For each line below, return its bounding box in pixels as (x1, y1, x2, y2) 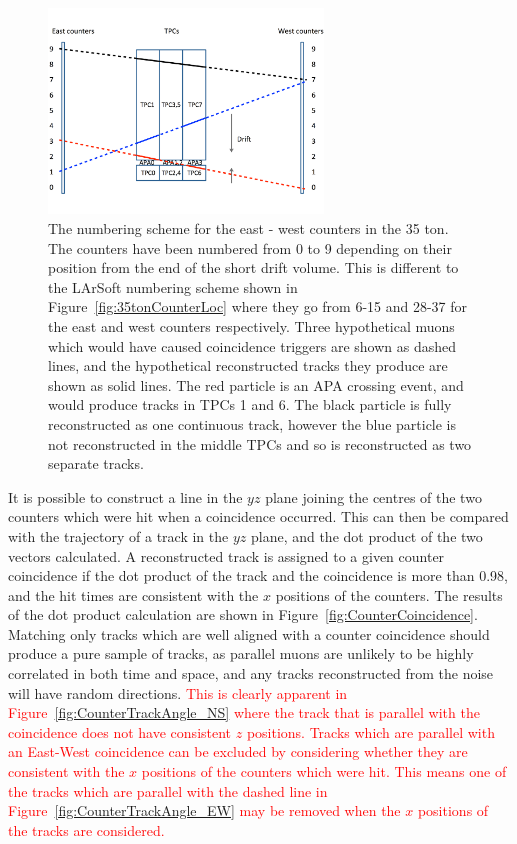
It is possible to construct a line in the (8, 486, 243, 507)
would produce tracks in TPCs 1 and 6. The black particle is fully (48, 394, 452, 415)
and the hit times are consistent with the (8, 584, 259, 605)
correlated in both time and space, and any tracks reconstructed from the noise (8, 663, 494, 684)
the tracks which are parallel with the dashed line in (8, 780, 328, 801)
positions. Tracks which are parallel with (246, 721, 495, 742)
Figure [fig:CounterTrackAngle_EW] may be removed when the (8, 800, 401, 821)
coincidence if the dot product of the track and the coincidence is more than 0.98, (8, 565, 508, 586)
